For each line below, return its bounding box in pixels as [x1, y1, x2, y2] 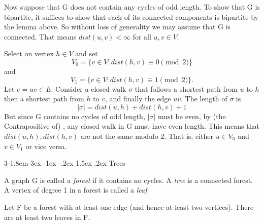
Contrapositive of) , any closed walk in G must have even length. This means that [4, 121, 259, 131]
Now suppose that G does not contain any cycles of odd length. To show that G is [4, 2, 260, 12]
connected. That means [4, 31, 77, 42]
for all [133, 31, 151, 42]
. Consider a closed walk [51, 83, 126, 94]
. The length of [181, 93, 227, 104]
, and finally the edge [105, 93, 171, 104]
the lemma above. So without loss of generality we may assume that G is [4, 21, 231, 32]
